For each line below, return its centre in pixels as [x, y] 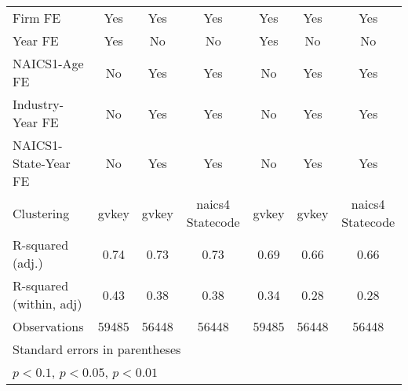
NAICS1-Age [48, 63]
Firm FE [37, 18]
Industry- [38, 104]
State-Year [42, 163]
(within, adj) [47, 303]
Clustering [41, 213]
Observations [48, 326]
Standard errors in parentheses [97, 349]
